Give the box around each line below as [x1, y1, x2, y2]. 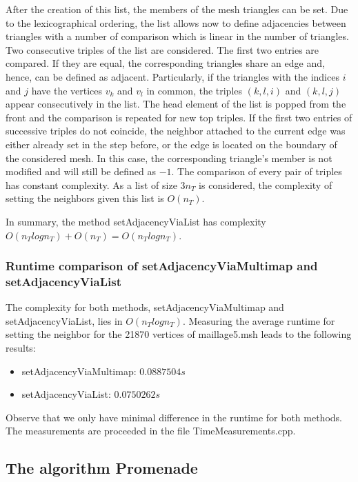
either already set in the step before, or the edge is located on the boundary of [6, 137, 337, 151]
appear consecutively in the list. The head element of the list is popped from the [6, 97, 346, 111]
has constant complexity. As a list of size [6, 177, 177, 192]
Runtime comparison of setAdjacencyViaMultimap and [6, 257, 318, 274]
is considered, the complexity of [199, 177, 332, 192]
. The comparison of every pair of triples [171, 164, 342, 179]
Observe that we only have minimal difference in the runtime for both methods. [6, 410, 342, 424]
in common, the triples [146, 83, 243, 97]
